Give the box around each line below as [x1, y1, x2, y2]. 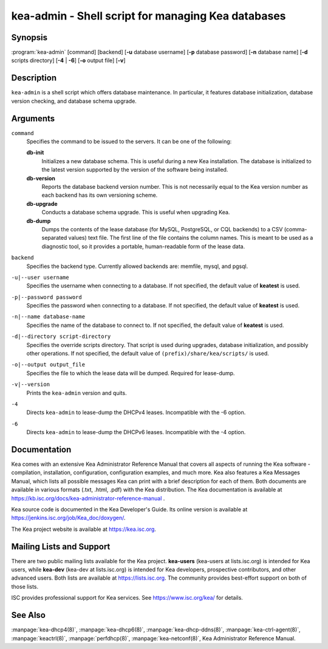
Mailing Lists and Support [11, 541, 111, 552]
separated [41, 234, 67, 242]
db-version [26, 174, 56, 182]
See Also [11, 610, 46, 620]
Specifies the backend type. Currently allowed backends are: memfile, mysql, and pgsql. [26, 262, 248, 270]
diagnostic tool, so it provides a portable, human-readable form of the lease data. [41, 242, 245, 250]
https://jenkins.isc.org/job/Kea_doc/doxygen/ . [11, 514, 126, 522]
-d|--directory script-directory [11, 333, 111, 340]
